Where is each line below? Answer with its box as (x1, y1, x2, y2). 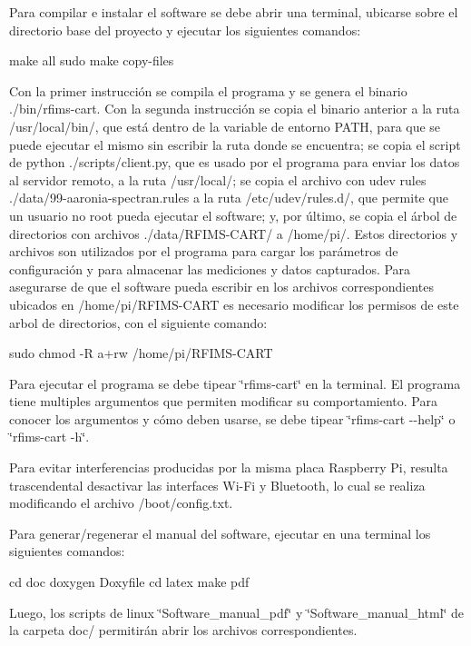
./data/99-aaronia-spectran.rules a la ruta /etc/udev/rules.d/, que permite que (9, 188, 448, 207)
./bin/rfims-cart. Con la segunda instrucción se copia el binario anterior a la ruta (9, 99, 460, 118)
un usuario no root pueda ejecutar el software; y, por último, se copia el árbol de (9, 205, 457, 224)
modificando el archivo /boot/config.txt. (9, 493, 233, 512)
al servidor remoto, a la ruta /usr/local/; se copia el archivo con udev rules (9, 170, 427, 189)
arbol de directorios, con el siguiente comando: (9, 313, 268, 332)
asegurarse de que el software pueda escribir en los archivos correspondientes (9, 277, 434, 296)
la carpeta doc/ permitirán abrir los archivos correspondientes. (9, 621, 358, 640)
